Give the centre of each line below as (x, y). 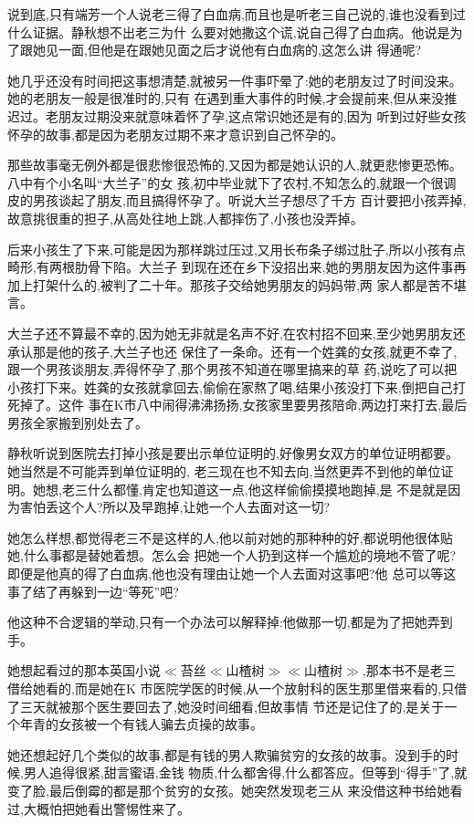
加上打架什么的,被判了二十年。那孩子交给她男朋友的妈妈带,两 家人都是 (218, 284)
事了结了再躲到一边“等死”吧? (93, 591)
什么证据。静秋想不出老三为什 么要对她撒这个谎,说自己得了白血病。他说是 (229, 31)
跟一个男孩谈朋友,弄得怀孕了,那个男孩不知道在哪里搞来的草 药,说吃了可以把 (232, 369)
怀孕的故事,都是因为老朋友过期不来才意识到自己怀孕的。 (175, 134)
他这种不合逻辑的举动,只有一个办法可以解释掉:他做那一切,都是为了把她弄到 (230, 622)
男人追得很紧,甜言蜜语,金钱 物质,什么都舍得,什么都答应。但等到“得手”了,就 (245, 772)
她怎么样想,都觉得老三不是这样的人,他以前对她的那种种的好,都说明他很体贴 (230, 537)
